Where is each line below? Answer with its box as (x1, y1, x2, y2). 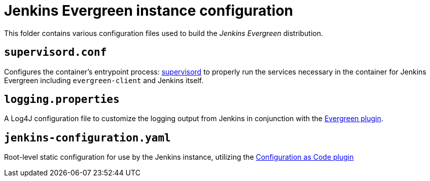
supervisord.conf (4, 46, 107, 59)
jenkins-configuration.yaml (4, 131, 171, 144)
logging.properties (4, 93, 120, 106)
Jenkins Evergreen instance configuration (4, 2, 294, 19)
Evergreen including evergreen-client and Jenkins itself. (4, 76, 204, 85)
